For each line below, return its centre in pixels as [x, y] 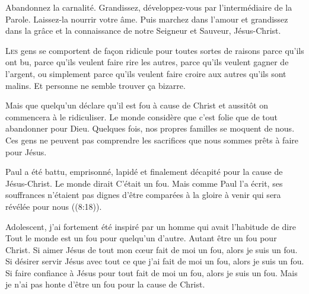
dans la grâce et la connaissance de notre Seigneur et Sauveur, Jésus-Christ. [143, 31]
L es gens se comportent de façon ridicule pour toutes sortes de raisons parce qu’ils [155, 50]
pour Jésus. [26, 151]
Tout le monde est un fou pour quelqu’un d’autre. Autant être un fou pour [141, 238]
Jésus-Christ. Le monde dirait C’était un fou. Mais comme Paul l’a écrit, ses [144, 183]
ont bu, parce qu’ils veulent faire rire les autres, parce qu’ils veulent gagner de [147, 62]
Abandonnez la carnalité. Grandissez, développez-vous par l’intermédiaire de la [149, 7]
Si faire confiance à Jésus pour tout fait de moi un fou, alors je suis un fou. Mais [152, 272]
